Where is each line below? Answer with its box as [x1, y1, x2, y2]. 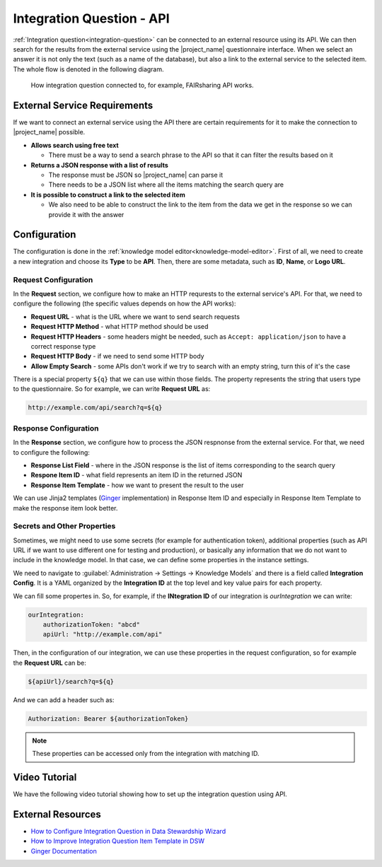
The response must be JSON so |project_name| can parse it [48, 170, 224, 179]
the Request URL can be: [13, 658, 86, 667]
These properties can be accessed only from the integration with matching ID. [32, 750, 260, 758]
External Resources [13, 808, 102, 820]
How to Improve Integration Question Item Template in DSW [30, 837, 205, 845]
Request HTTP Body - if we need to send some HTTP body [30, 352, 204, 361]
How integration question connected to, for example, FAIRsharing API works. [30, 81, 254, 90]
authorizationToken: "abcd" [42, 621, 141, 629]
